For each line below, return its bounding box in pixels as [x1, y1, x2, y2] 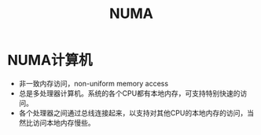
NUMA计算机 [7, 52, 93, 69]
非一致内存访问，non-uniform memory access [18, 78, 169, 88]
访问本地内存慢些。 [32, 118, 95, 127]
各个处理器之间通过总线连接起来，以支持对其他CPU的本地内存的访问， [18, 108, 248, 118]
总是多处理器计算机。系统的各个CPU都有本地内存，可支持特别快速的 [18, 88, 241, 98]
